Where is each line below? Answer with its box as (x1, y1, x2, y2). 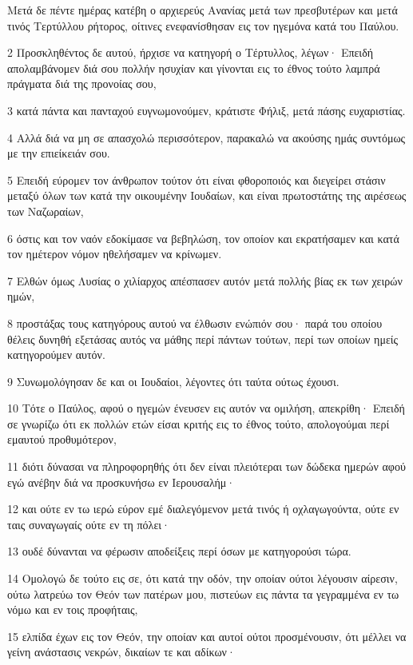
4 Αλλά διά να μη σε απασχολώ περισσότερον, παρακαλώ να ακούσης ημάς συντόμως (7, 129, 406, 145)
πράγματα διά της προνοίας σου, (7, 75, 157, 92)
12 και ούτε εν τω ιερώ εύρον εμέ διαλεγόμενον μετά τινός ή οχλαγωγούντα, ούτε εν (7, 500, 399, 517)
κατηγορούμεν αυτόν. (7, 346, 105, 363)
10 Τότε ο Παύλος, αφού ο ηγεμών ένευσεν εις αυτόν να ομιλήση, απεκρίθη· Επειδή (7, 400, 405, 416)
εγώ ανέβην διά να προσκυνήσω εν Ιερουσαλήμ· (7, 473, 236, 490)
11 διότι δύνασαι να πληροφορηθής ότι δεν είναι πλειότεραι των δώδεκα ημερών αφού (7, 458, 406, 475)
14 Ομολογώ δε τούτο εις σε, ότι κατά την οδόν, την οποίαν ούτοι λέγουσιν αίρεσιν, (7, 570, 398, 587)
